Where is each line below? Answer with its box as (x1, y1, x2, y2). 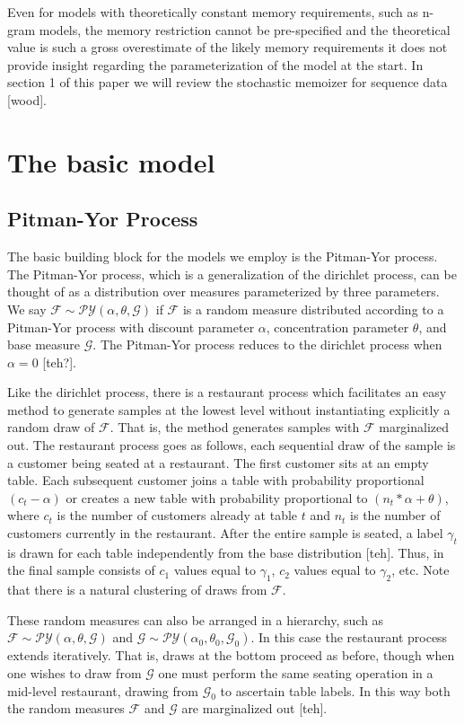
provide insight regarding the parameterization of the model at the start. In (7, 55, 424, 74)
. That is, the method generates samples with (109, 418, 360, 437)
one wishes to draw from (7, 664, 142, 683)
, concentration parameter (266, 317, 409, 336)
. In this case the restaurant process (250, 628, 448, 647)
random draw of (7, 418, 95, 437)
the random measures (7, 699, 125, 718)
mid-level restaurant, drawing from (7, 681, 198, 700)
